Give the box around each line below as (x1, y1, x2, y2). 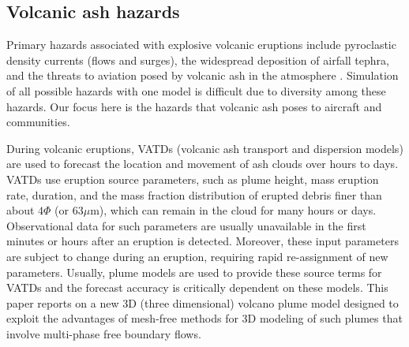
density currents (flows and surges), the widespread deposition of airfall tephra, (6, 51, 389, 68)
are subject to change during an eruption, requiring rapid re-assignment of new (6, 248, 388, 264)
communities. (6, 114, 70, 130)
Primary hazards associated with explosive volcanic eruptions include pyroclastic (6, 36, 396, 53)
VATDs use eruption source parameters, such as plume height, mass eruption (6, 170, 379, 187)
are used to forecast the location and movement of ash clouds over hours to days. (6, 155, 399, 172)
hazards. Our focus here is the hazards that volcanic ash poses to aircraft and (6, 98, 382, 114)
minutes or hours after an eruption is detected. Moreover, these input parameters (6, 233, 399, 249)
